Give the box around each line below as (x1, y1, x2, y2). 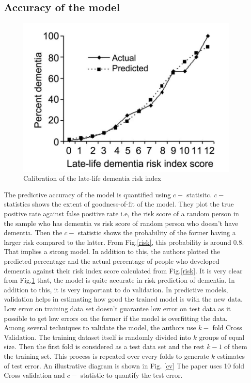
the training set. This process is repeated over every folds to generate (4, 351, 209, 361)
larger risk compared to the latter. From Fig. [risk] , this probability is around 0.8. (4, 237, 244, 247)
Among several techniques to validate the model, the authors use (4, 322, 196, 333)
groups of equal (199, 332, 245, 342)
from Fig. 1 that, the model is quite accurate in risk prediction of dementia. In (4, 275, 235, 285)
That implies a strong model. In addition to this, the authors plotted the (4, 246, 220, 256)
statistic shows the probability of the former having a (78, 227, 236, 238)
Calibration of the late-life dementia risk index (23, 173, 161, 183)
